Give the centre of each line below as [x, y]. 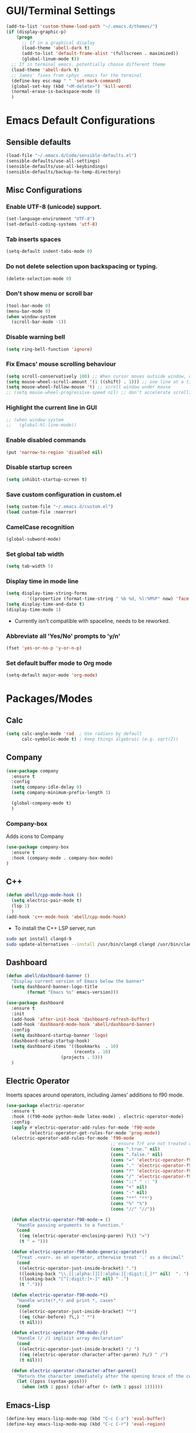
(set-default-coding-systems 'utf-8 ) [52, 224]
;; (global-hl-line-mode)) [41, 425]
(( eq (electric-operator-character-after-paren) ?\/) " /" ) [93, 1355]
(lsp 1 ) [21, 906]
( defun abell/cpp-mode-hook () [44, 895]
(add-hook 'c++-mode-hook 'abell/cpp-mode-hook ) [66, 917]
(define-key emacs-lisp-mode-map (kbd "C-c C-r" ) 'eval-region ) [86, 1424]
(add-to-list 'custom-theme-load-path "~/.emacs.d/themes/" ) [82, 26]
